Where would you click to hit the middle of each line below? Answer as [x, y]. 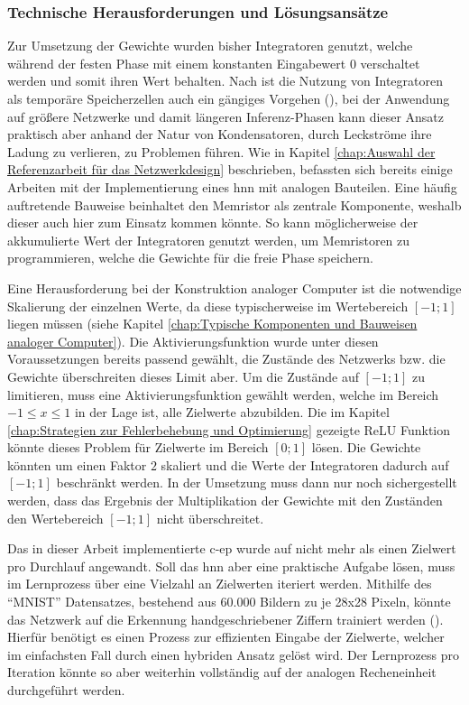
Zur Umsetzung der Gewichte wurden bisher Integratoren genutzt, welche [210, 46]
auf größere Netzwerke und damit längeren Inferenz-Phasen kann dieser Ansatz [226, 116]
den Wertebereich [55, 518]
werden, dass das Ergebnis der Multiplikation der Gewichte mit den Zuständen [225, 501]
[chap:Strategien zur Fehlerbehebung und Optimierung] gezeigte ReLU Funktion [229, 429]
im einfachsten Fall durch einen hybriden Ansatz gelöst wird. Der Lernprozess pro [233, 654]
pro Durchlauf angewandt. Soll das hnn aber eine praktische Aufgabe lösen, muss [231, 566]
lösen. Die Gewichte [366, 447]
